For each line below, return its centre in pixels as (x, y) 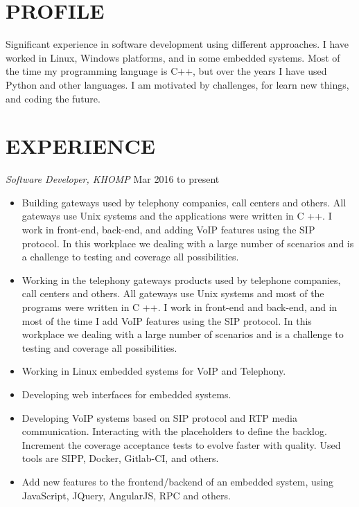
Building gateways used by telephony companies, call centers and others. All (184, 202)
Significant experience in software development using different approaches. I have (177, 44)
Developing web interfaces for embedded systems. (126, 394)
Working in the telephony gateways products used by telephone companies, (181, 279)
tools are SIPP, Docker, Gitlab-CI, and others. (120, 458)
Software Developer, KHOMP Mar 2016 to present (113, 179)
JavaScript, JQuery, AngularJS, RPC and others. (126, 495)
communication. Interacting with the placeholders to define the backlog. (174, 431)
